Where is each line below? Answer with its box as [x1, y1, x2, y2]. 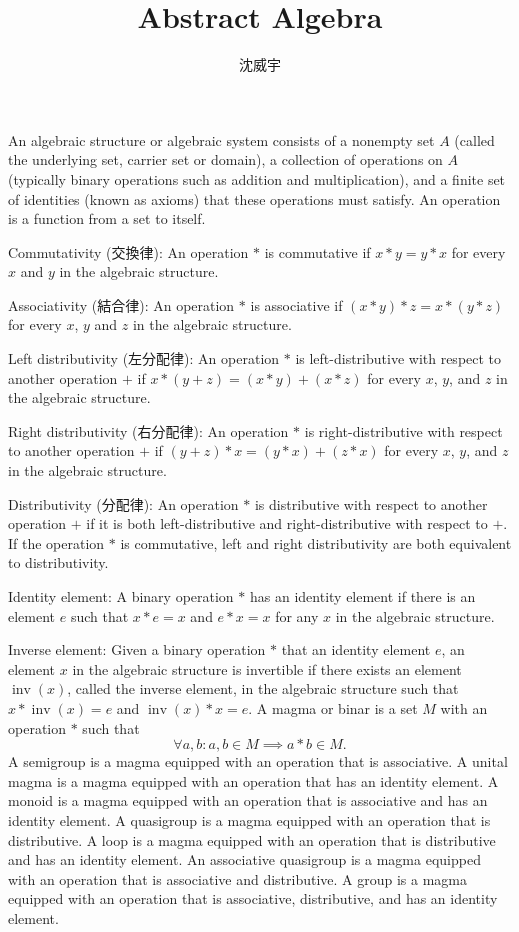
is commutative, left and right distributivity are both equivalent [120, 532, 512, 553]
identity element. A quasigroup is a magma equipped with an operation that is [8, 809, 491, 830]
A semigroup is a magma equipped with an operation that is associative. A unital [8, 751, 508, 772]
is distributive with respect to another [254, 493, 488, 514]
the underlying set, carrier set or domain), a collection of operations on [8, 149, 443, 170]
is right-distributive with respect [304, 420, 503, 441]
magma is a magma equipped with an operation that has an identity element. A [8, 770, 499, 791]
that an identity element [281, 639, 431, 660]
